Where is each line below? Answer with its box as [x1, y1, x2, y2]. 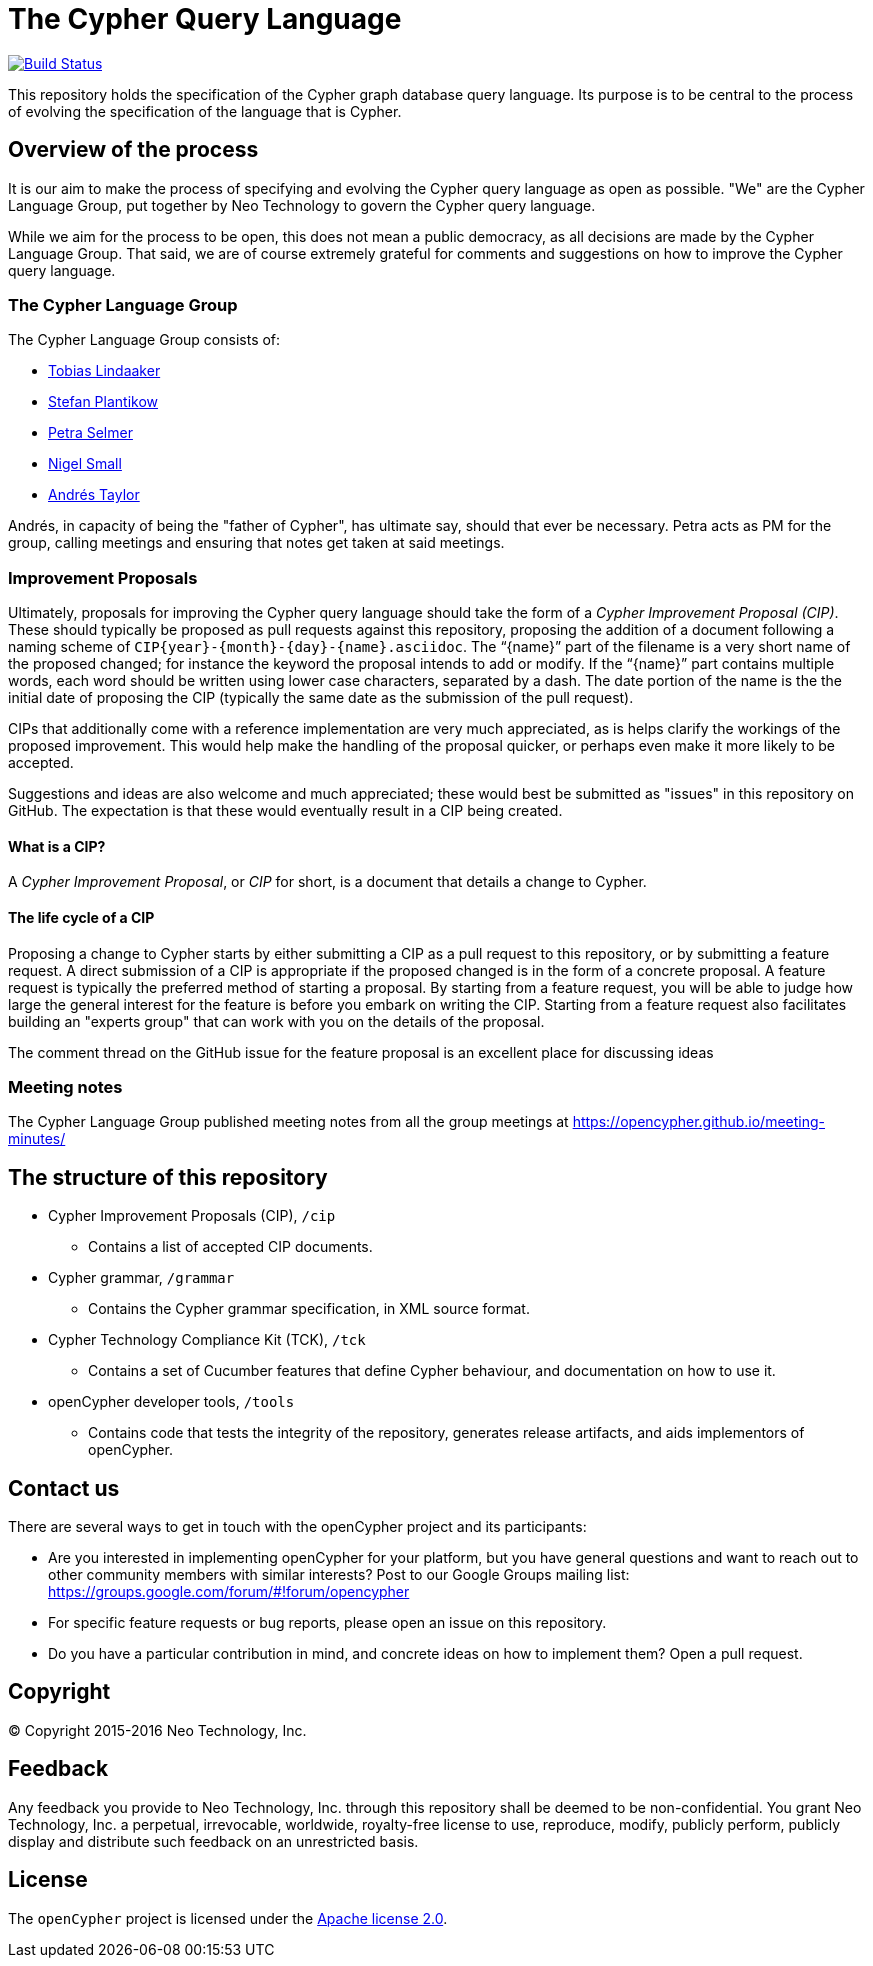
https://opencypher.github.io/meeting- [572, 1113, 826, 1131]
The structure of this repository [8, 1164, 328, 1190]
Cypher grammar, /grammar [48, 1269, 235, 1287]
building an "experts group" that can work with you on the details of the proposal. [8, 1012, 545, 1030]
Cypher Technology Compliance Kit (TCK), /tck [48, 1331, 366, 1349]
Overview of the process [8, 137, 259, 163]
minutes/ [8, 1130, 66, 1148]
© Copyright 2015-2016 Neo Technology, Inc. [8, 1721, 307, 1739]
